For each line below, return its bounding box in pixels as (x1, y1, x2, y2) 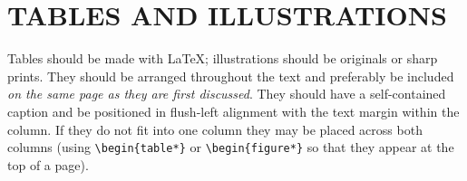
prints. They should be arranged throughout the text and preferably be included (7, 66, 454, 85)
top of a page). (7, 155, 89, 174)
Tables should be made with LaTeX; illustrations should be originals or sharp (7, 49, 438, 68)
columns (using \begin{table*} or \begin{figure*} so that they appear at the (7, 138, 454, 157)
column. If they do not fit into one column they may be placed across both (7, 119, 423, 138)
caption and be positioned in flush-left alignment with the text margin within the (7, 101, 460, 120)
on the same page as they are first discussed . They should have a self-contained (7, 84, 446, 103)
